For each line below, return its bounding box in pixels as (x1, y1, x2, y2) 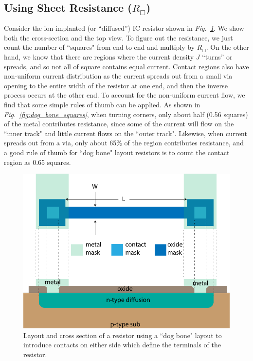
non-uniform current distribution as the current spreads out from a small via (4, 71, 233, 81)
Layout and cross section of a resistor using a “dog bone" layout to (23, 330, 222, 340)
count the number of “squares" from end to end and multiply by (4, 42, 195, 52)
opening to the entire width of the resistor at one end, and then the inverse (4, 80, 228, 90)
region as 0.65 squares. (4, 157, 71, 167)
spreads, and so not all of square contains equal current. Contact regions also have (4, 61, 249, 71)
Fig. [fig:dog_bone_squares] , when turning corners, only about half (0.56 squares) (4, 109, 248, 119)
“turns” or (202, 51, 233, 61)
